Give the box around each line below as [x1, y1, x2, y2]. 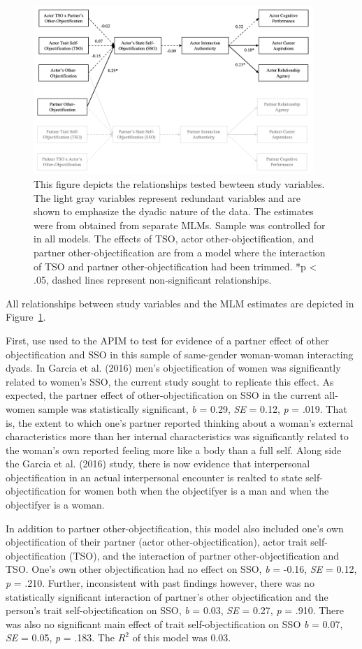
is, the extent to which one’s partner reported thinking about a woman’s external [6, 415, 354, 430]
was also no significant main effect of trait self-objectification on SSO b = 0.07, [6, 616, 343, 631]
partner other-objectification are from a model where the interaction [34, 245, 326, 259]
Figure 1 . [6, 309, 46, 324]
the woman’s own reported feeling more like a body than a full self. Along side [6, 442, 342, 457]
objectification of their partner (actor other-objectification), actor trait [6, 534, 307, 549]
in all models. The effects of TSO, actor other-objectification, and [34, 231, 314, 246]
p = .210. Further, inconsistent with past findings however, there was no [6, 576, 314, 590]
